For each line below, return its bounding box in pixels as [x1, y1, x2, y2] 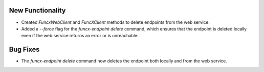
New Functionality [9, 6, 66, 14]
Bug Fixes [9, 45, 40, 54]
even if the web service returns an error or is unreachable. [21, 33, 139, 39]
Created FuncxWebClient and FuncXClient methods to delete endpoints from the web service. [21, 19, 210, 25]
